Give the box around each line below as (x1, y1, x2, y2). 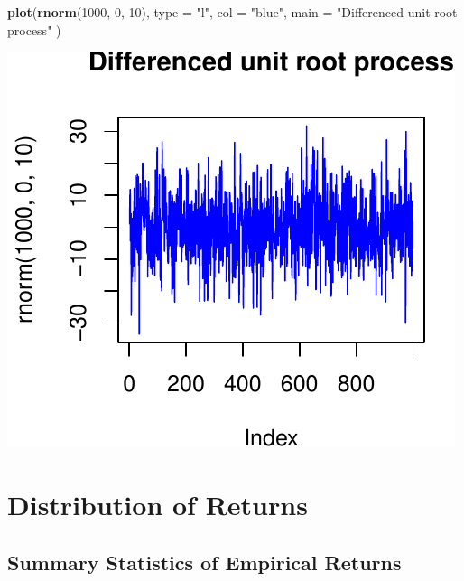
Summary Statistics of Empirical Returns (7, 548, 402, 576)
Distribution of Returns (7, 485, 308, 522)
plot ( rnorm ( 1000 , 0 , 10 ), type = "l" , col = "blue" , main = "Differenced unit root (7, 3, 458, 21)
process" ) (7, 20, 61, 39)
